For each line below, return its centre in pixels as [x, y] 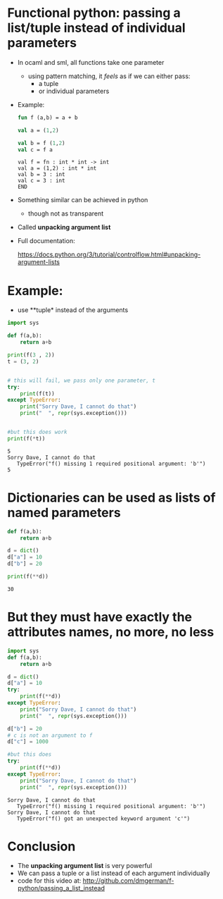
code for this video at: [49, 881]
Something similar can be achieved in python [83, 200]
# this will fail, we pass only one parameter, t [82, 380]
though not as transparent [66, 213]
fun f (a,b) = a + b [47, 118]
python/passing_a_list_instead [61, 888]
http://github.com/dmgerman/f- [128, 881]
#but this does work [38, 432]
